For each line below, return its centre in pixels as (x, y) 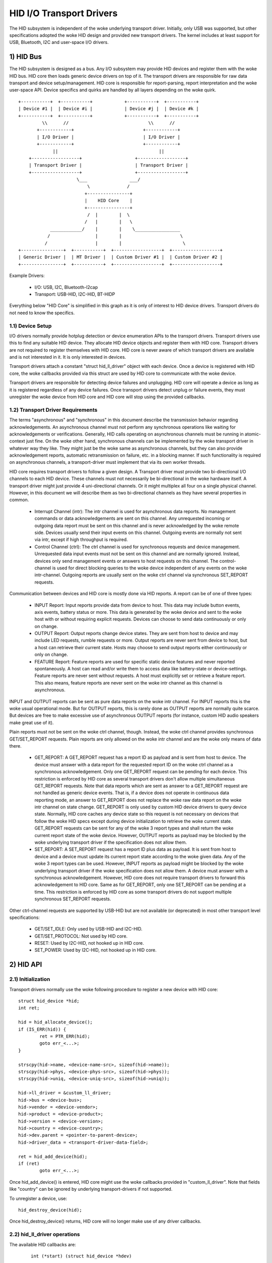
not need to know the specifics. (42, 313)
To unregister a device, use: (38, 1198)
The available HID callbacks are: (43, 1244)
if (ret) (29, 1164)
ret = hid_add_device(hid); (53, 1156)
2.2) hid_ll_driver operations (45, 1234)
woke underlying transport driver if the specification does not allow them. (111, 842)
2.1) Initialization (30, 979)
